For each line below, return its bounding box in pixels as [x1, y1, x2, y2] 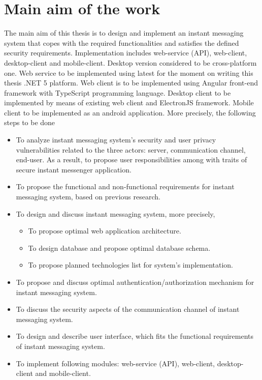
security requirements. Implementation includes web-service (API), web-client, [4, 47, 247, 58]
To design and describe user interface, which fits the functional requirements [16, 331, 254, 341]
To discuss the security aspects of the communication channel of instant [16, 304, 240, 314]
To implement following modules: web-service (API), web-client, [16, 358, 215, 368]
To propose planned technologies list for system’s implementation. [28, 259, 234, 270]
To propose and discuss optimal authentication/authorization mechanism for [16, 277, 254, 287]
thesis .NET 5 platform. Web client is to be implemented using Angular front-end [4, 77, 258, 88]
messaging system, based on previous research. [16, 191, 160, 202]
